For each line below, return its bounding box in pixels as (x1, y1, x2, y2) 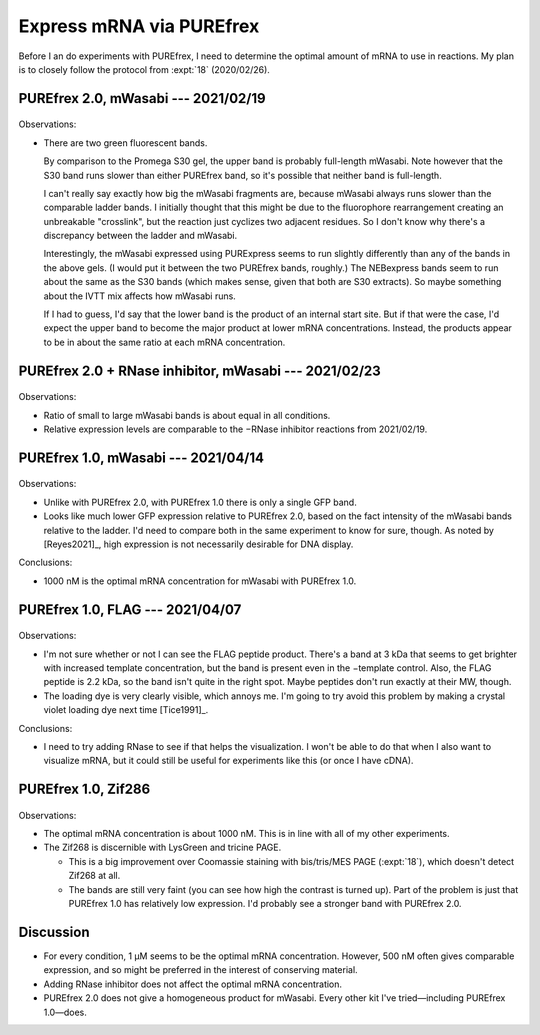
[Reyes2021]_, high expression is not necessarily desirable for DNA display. (43, 538, 354, 550)
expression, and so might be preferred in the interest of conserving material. (43, 964, 359, 976)
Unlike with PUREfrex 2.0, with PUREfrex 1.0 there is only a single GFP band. (43, 496, 357, 508)
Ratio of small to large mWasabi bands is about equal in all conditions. (43, 409, 331, 421)
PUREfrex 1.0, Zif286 (18, 781, 151, 798)
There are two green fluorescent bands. (43, 136, 208, 149)
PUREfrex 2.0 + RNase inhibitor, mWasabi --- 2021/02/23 (18, 362, 382, 379)
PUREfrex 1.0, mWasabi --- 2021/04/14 (18, 449, 265, 466)
